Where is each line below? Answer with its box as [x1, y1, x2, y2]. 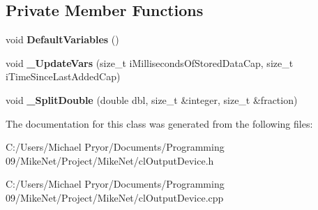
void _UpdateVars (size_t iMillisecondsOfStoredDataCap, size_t [6, 55, 294, 70]
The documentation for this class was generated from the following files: [6, 116, 313, 130]
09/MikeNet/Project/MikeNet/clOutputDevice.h [6, 153, 214, 167]
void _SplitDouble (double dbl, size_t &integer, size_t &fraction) [6, 92, 298, 107]
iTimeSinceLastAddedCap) [6, 69, 121, 84]
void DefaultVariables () [6, 32, 119, 47]
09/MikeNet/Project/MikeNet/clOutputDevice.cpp [6, 190, 224, 204]
